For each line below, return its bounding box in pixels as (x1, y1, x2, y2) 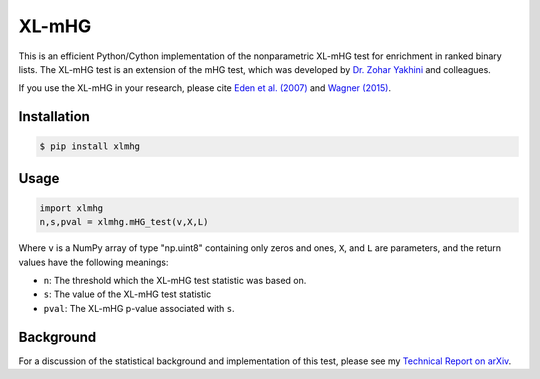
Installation (18, 108, 90, 125)
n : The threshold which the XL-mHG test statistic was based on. (43, 275, 307, 287)
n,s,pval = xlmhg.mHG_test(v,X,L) (39, 216, 209, 228)
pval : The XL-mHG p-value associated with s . (43, 302, 235, 314)
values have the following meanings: (18, 256, 169, 268)
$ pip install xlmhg (39, 141, 140, 152)
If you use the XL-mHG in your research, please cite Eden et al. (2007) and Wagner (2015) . (18, 82, 392, 94)
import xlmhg (39, 202, 104, 214)
